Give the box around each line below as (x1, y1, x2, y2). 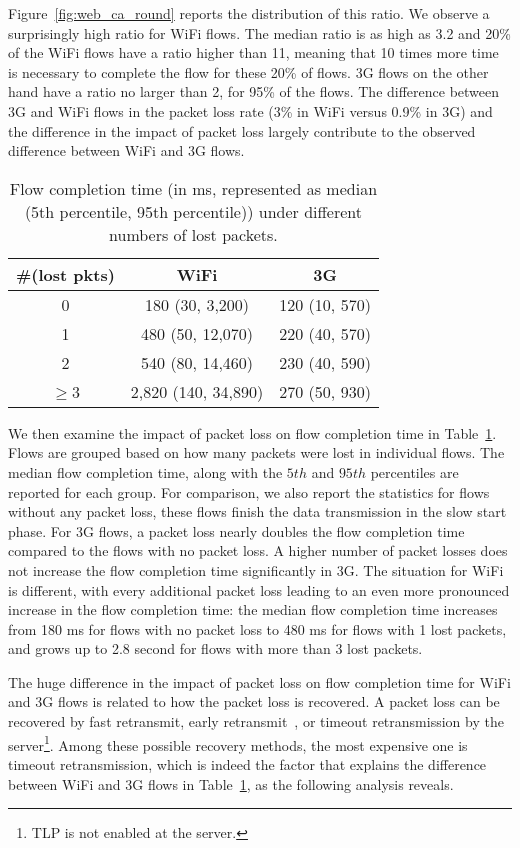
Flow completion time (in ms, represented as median (9, 176, 378, 200)
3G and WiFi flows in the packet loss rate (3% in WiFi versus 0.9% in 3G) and (8, 100, 493, 121)
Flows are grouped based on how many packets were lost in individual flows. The (8, 442, 505, 463)
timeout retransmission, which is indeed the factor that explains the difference (8, 753, 487, 774)
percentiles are (370, 461, 459, 482)
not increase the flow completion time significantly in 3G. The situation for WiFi (8, 559, 504, 580)
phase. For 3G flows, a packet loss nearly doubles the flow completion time (8, 520, 465, 541)
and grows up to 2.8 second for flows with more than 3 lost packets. (8, 638, 423, 659)
